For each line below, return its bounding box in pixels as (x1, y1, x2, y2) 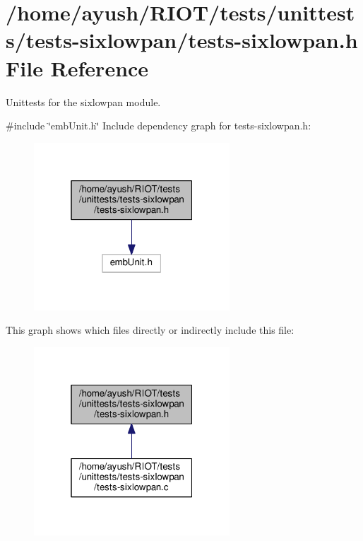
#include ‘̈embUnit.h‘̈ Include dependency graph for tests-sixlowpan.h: (6, 118, 311, 133)
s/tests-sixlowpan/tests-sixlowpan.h (6, 25, 358, 54)
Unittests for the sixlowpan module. (6, 94, 161, 109)
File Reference (6, 53, 149, 82)
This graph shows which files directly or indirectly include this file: (6, 322, 294, 337)
